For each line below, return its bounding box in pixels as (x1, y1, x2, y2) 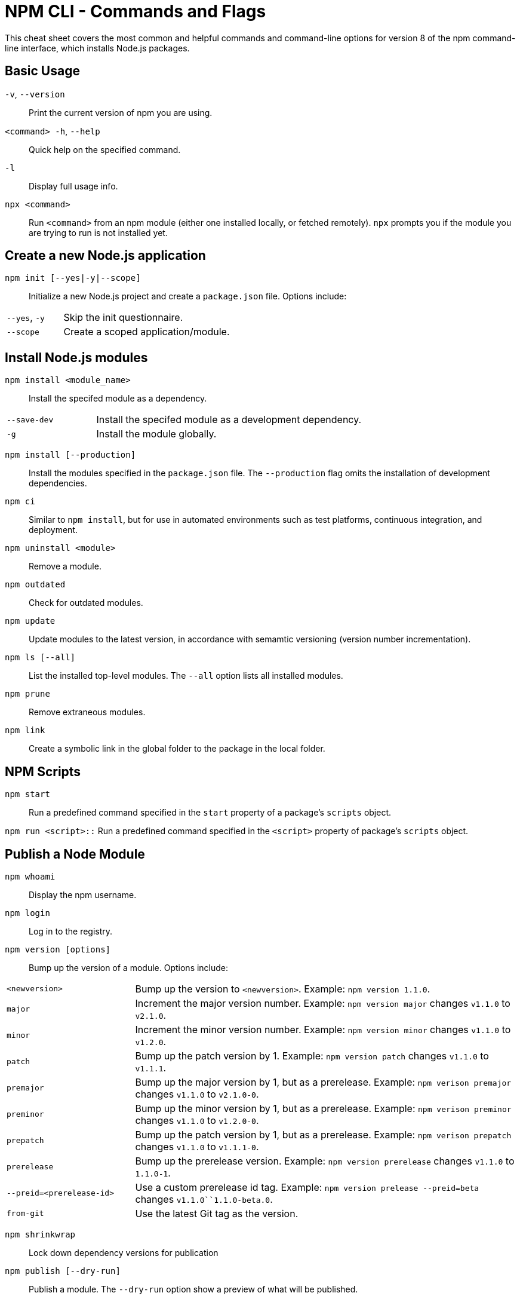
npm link (5, 725, 45, 736)
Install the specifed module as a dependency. (29, 393, 207, 404)
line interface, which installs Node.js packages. (5, 42, 190, 53)
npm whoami (5, 871, 56, 881)
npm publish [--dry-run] (5, 1266, 121, 1276)
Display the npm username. (29, 889, 137, 900)
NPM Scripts (5, 764, 81, 779)
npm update (5, 616, 56, 626)
